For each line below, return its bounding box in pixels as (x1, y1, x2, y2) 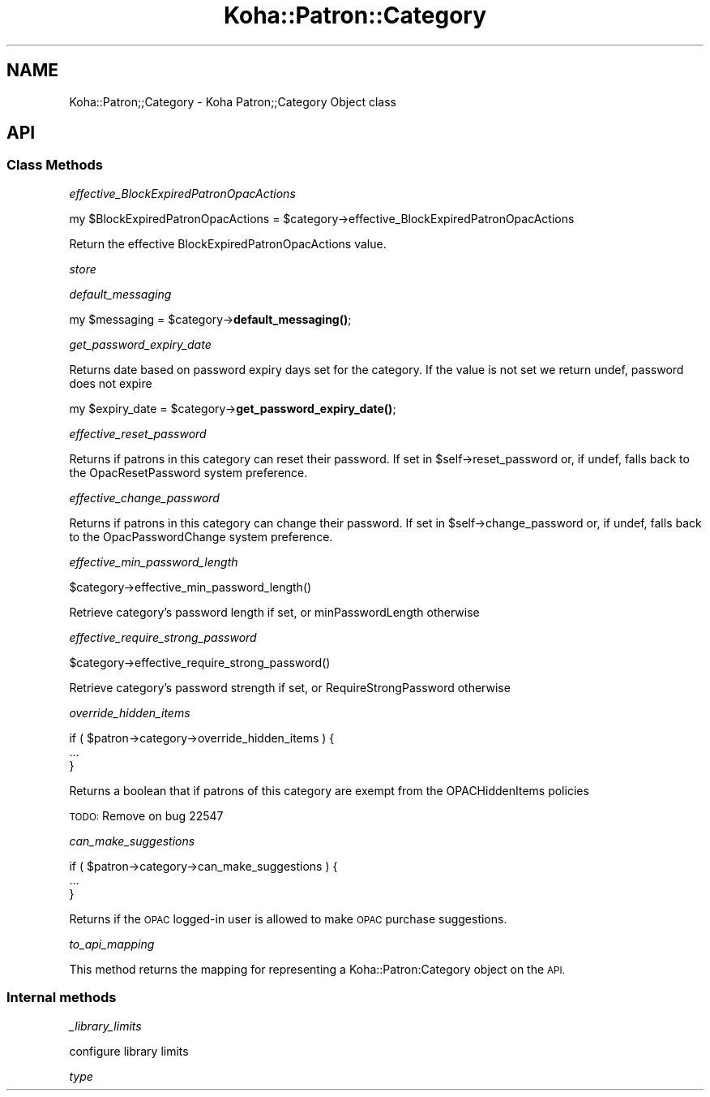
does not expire (69, 376, 152, 390)
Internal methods (6, 989, 117, 1006)
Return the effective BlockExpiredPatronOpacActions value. (69, 236, 387, 251)
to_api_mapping (69, 936, 155, 951)
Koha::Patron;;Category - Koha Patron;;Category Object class (69, 94, 396, 109)
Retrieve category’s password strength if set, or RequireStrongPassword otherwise (69, 680, 511, 695)
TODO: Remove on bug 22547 (69, 808, 224, 823)
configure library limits (69, 1043, 189, 1058)
